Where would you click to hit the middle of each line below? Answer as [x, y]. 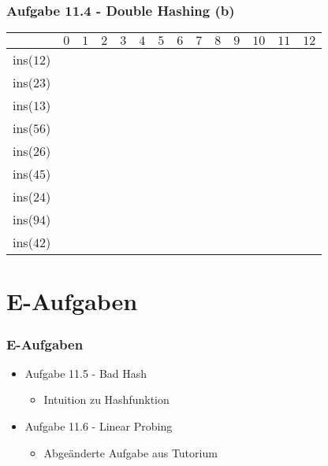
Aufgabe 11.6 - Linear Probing [99, 426]
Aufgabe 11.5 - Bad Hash [86, 373]
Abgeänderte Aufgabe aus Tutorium [130, 452]
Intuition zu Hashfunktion [106, 399]
